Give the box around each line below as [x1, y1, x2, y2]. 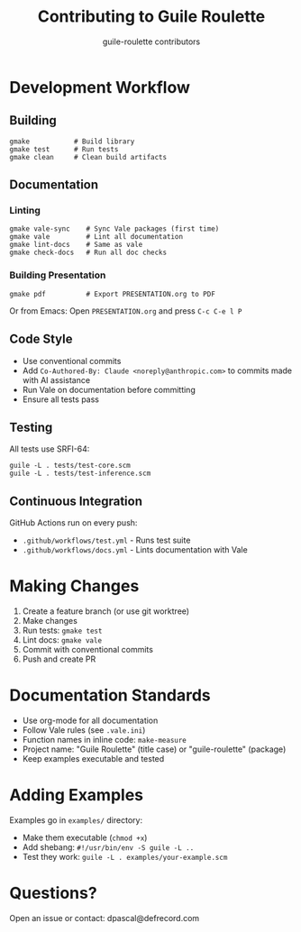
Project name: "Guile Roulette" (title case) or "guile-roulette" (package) [22, 744, 287, 754]
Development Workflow [9, 77, 191, 97]
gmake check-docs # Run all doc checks [9, 248, 168, 258]
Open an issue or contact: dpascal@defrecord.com [9, 912, 200, 923]
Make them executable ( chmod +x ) [22, 832, 148, 843]
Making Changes [9, 576, 140, 597]
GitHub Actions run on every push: [9, 517, 138, 528]
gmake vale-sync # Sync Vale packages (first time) [9, 224, 220, 233]
